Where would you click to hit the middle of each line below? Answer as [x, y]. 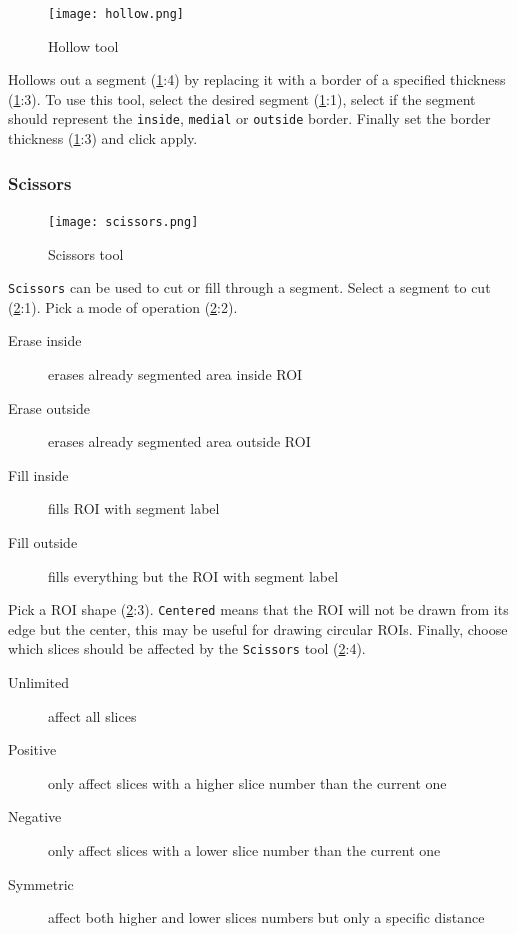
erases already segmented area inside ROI [175, 374]
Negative [35, 816]
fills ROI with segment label [134, 508]
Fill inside [38, 474]
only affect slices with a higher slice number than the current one [247, 782]
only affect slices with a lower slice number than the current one [244, 850]
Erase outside [49, 407]
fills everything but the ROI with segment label [193, 575]
